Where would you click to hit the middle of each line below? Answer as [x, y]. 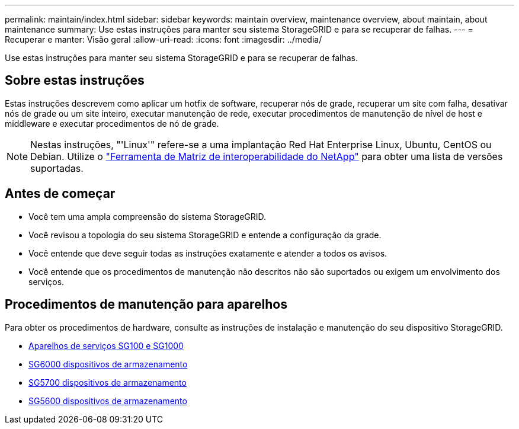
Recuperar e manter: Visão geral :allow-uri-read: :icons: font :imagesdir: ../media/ [164, 39]
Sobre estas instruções [75, 81]
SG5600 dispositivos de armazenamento [108, 401]
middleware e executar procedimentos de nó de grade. [112, 123]
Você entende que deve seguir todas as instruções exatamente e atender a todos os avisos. [208, 253]
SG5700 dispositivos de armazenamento [108, 382]
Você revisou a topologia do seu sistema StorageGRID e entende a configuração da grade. [205, 235]
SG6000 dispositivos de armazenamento [108, 364]
